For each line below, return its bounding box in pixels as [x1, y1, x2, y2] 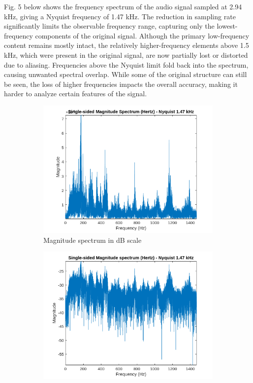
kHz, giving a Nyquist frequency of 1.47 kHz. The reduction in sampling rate [4, 11, 236, 21]
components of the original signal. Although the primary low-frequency [35, 30, 250, 40]
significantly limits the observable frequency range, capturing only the [4, 21, 215, 31]
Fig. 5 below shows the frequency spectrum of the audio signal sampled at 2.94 [4, 1, 242, 11]
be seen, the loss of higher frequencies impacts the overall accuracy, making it [4, 78, 238, 89]
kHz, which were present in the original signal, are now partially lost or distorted [4, 49, 248, 60]
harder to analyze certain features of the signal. [4, 88, 147, 99]
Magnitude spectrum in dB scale [43, 234, 142, 245]
